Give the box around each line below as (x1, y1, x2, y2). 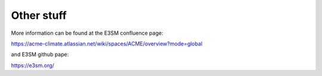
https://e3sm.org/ (11, 62, 55, 69)
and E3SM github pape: (11, 51, 69, 58)
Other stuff (11, 9, 67, 22)
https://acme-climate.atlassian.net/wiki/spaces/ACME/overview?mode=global (11, 40, 203, 47)
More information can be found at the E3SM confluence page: (11, 29, 163, 37)
